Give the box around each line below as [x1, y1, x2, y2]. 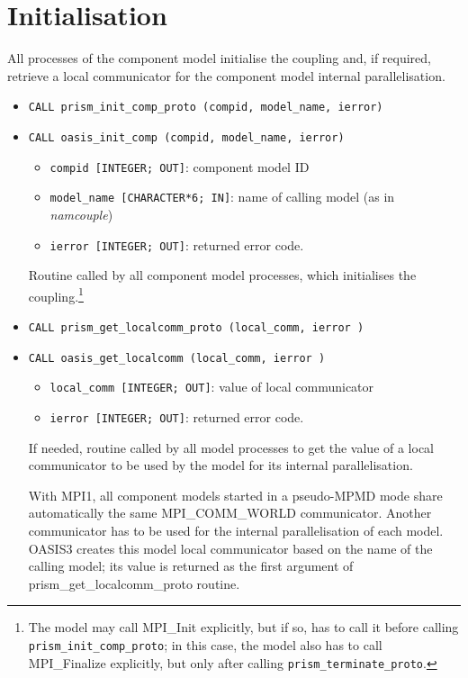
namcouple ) [49, 204, 113, 223]
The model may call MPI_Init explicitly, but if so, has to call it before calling [28, 618, 459, 637]
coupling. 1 [28, 284, 84, 305]
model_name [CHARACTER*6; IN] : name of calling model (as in [49, 187, 395, 206]
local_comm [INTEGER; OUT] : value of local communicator [49, 377, 374, 396]
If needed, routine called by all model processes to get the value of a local [28, 438, 435, 457]
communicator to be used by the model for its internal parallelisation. [28, 456, 413, 475]
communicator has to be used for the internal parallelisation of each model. [28, 521, 444, 540]
